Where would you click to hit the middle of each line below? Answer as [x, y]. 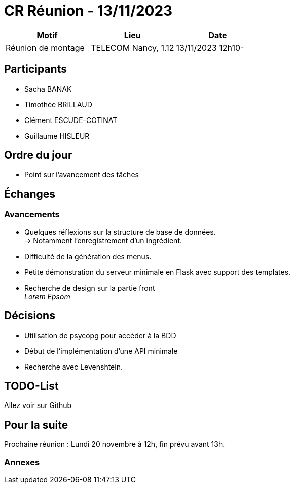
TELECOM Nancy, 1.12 [133, 47]
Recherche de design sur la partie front [90, 288]
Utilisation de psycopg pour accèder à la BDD [100, 335]
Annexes [22, 462]
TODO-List [31, 386]
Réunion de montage [45, 47]
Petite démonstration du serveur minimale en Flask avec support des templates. [158, 272]
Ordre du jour [38, 155]
